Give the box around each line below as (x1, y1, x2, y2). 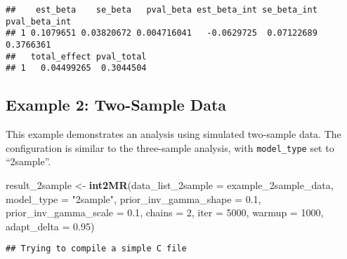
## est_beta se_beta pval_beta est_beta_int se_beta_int (6, 5, 317, 15)
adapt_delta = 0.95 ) (6, 218, 95, 233)
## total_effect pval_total (6, 51, 147, 62)
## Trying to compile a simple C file (6, 244, 187, 254)
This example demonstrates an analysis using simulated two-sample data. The (6, 127, 341, 141)
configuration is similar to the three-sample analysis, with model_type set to (6, 140, 334, 155)
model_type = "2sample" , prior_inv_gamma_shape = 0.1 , (6, 191, 261, 206)
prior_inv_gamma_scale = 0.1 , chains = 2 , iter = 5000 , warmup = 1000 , (6, 205, 324, 220)
